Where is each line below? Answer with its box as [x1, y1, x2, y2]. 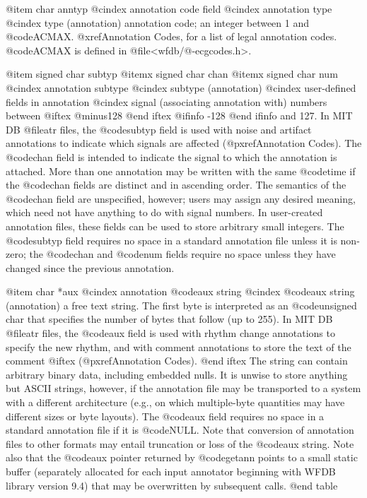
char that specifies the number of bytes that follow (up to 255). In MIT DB [6, 312, 333, 326]
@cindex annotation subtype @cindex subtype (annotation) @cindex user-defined [6, 80, 356, 95]
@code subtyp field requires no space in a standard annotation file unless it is [6, 232, 337, 247]
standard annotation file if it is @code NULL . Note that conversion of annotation [6, 422, 354, 437]
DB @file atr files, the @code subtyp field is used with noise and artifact [6, 121, 312, 136]
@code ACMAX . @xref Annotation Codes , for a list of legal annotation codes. [6, 29, 337, 44]
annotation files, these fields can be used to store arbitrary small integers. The [6, 218, 344, 233]
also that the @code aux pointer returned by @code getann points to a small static [6, 450, 358, 465]
